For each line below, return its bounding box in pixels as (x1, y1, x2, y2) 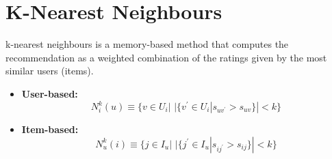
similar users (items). (5, 63, 94, 78)
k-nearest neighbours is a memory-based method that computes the (5, 37, 289, 51)
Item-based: (21, 122, 79, 136)
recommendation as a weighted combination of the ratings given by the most (5, 50, 327, 64)
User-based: (21, 86, 78, 100)
